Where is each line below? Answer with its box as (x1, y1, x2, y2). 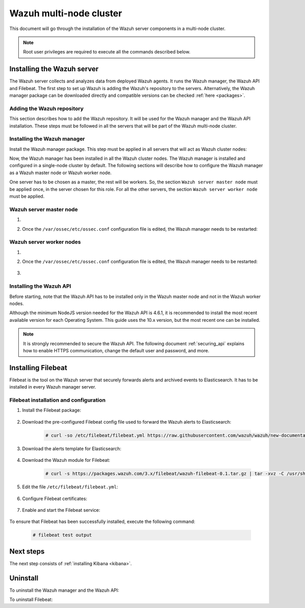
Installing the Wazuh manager (9, 135, 85, 143)
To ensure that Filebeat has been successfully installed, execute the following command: (9, 518, 196, 524)
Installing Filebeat (9, 363, 68, 372)
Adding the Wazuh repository (9, 105, 84, 112)
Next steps (9, 547, 45, 556)
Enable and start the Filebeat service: (22, 507, 101, 513)
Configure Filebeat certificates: (22, 495, 87, 502)
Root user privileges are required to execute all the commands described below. (23, 49, 191, 55)
